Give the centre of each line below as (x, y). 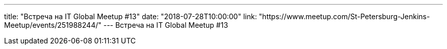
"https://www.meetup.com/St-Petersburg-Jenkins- (344, 16)
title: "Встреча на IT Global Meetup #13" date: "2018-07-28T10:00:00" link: (131, 16)
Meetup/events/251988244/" (53, 25)
